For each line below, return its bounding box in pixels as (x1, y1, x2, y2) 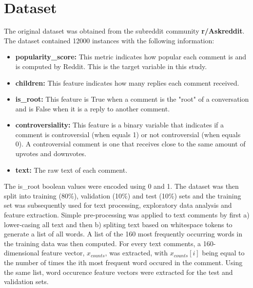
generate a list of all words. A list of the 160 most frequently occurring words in (4, 229, 243, 239)
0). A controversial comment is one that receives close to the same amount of (15, 139, 246, 149)
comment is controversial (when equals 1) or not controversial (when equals (15, 129, 241, 139)
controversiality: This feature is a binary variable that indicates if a (15, 120, 224, 130)
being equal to (202, 248, 245, 258)
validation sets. (4, 276, 49, 287)
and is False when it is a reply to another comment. (15, 103, 170, 113)
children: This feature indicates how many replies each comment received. (15, 77, 239, 88)
